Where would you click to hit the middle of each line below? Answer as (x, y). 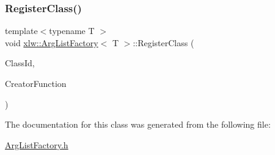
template (21, 31)
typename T (72, 31)
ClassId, (20, 63)
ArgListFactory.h (37, 144)
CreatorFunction (36, 83)
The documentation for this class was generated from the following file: (138, 124)
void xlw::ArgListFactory (52, 42)
